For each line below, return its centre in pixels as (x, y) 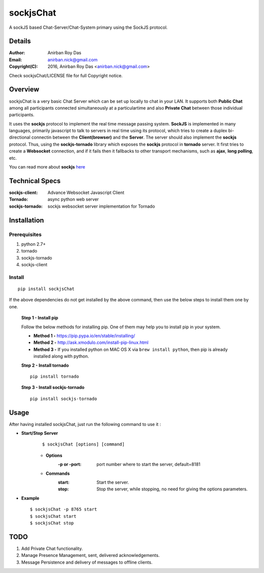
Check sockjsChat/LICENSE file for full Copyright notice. (66, 75)
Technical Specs (35, 181)
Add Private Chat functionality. (52, 548)
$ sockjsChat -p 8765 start (64, 509)
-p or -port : (70, 465)
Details (20, 41)
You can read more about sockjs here (47, 167)
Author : (17, 53)
